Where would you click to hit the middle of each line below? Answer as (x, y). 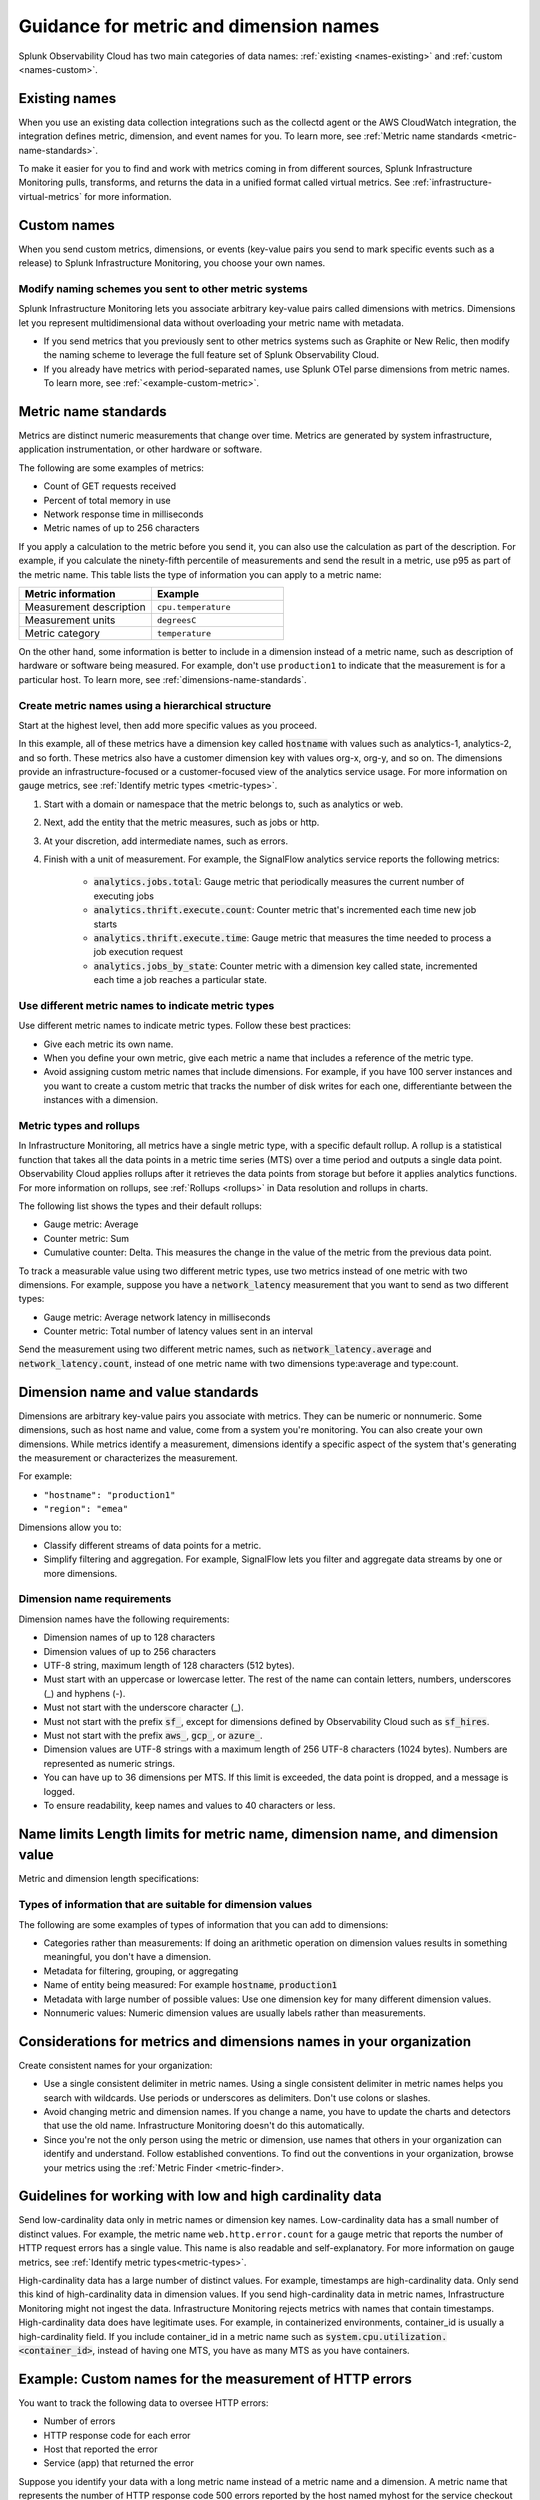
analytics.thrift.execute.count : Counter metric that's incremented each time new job (285, 910)
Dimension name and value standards (138, 1391)
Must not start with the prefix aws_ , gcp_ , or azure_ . (153, 1735)
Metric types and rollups (79, 1126)
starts (105, 924)
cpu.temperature (193, 606)
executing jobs (124, 896)
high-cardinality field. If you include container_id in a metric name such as (171, 2336)
